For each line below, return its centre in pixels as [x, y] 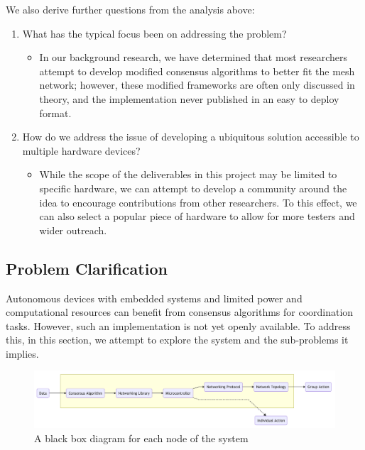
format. [55, 112]
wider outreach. [73, 230]
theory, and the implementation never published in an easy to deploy [189, 98]
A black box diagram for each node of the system [141, 438]
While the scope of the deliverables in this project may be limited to [188, 174]
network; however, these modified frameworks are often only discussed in [197, 85]
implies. [22, 353]
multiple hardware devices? [81, 150]
